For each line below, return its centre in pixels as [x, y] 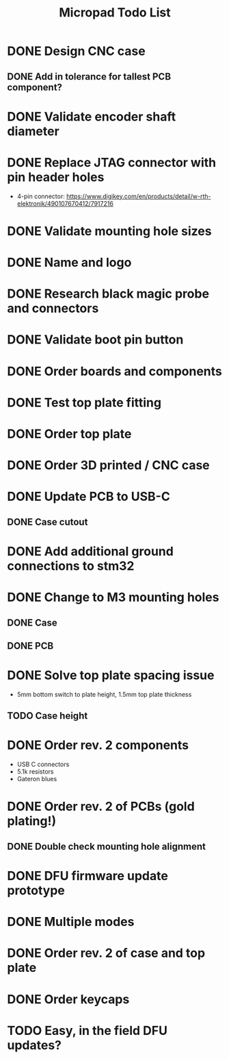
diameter [33, 131]
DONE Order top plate [69, 434]
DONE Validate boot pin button [95, 340]
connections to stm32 [71, 566]
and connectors [53, 308]
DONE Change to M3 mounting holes [113, 597]
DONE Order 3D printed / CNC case [108, 465]
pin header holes [56, 177]
